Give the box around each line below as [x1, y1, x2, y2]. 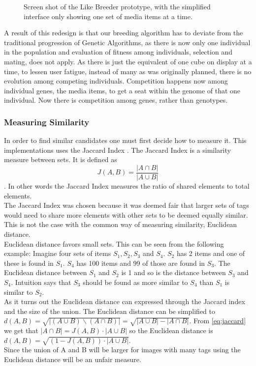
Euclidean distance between [4, 267, 87, 278]
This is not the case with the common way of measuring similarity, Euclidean [4, 219, 237, 229]
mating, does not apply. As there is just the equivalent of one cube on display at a [4, 56, 252, 66]
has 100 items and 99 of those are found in [76, 257, 205, 268]
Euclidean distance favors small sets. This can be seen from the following [4, 238, 224, 249]
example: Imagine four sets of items [4, 248, 111, 258]
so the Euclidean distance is [129, 325, 213, 336]
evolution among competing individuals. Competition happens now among [4, 76, 228, 86]
